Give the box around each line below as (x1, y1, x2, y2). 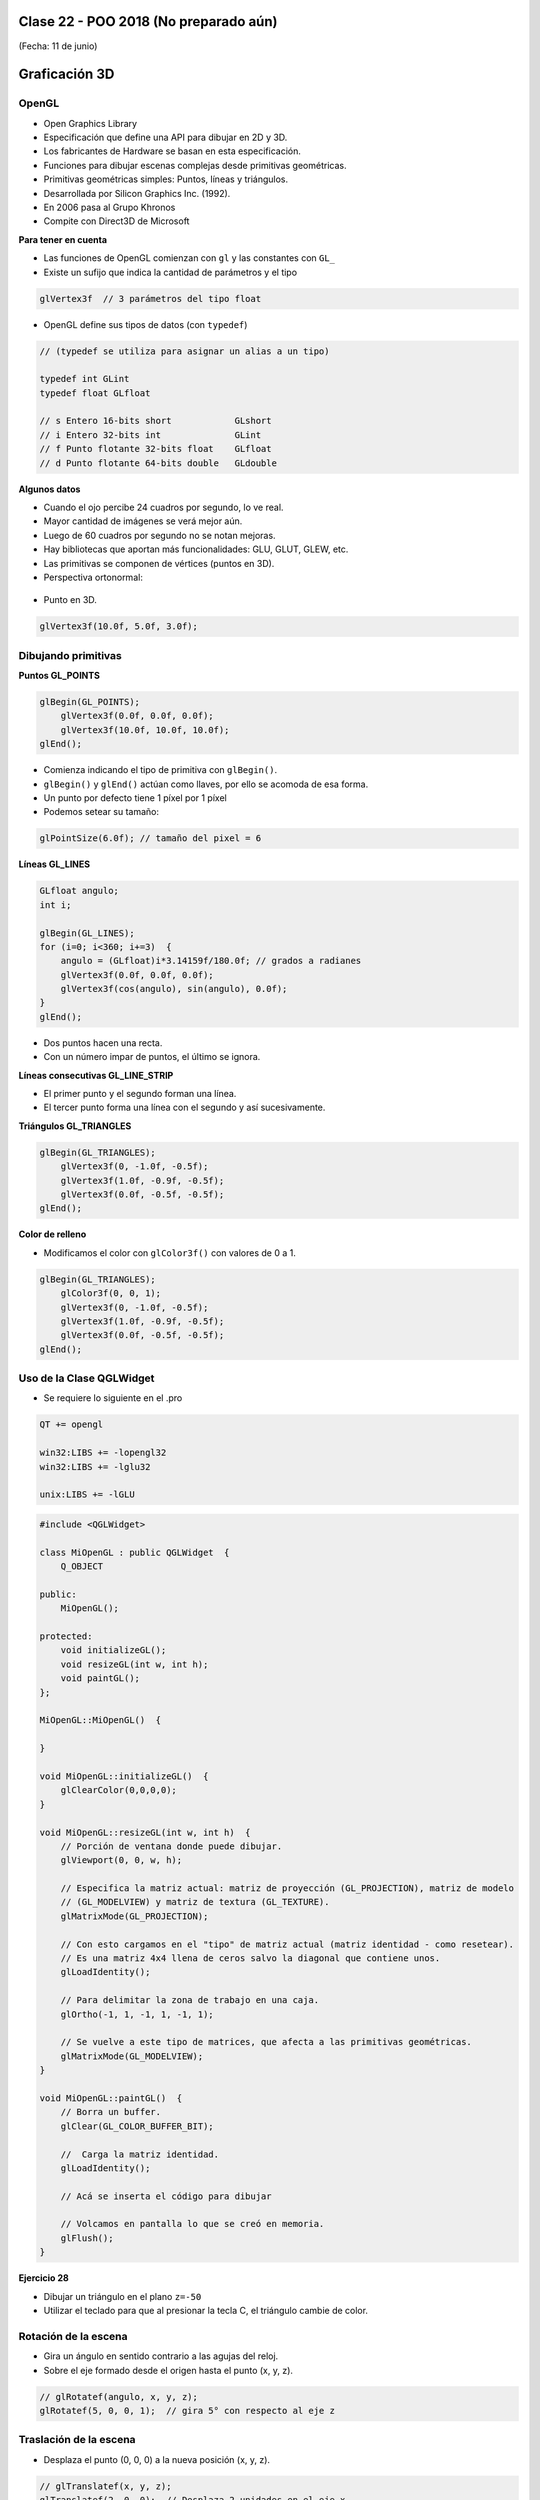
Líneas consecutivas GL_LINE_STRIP (18, 1069, 174, 1081)
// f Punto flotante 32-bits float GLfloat (39, 443, 272, 455)
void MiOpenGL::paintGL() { (39, 2092, 183, 2104)
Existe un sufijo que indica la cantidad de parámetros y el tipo (43, 266, 298, 278)
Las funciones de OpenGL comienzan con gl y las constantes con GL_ (43, 252, 335, 264)
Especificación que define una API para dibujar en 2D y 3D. (43, 131, 288, 144)
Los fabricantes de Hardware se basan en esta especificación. (43, 145, 302, 157)
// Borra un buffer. (60, 2106, 162, 2118)
